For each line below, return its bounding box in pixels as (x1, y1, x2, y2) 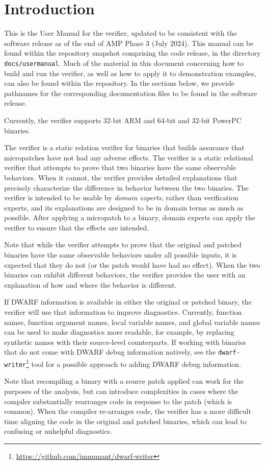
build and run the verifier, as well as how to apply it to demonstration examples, (4, 67, 256, 78)
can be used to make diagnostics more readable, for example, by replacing (4, 327, 234, 337)
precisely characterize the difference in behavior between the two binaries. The (4, 182, 249, 193)
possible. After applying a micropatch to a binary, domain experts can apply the (4, 212, 255, 223)
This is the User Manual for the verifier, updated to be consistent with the (4, 28, 237, 38)
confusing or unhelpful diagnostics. (4, 426, 112, 436)
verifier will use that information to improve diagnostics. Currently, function (4, 307, 242, 317)
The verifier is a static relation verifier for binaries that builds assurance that (4, 142, 245, 153)
